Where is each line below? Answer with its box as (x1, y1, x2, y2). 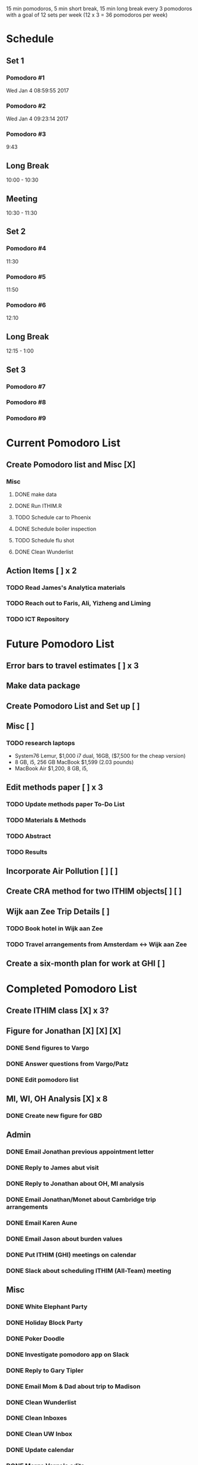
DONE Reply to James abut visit (6, 1164, 99, 1172)
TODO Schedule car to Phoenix (14, 514, 91, 521)
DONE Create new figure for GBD (6, 1111, 103, 1120)
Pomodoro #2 (6, 101, 46, 110)
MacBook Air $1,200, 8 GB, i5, (14, 765, 88, 772)
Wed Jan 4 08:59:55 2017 (6, 87, 69, 94)
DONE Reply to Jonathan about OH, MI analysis (6, 1180, 145, 1188)
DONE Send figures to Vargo (6, 1044, 90, 1052)
